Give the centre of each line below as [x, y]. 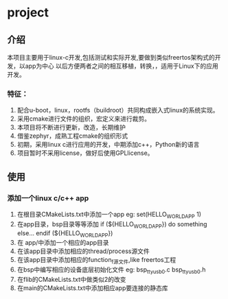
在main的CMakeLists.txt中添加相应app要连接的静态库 [92, 288]
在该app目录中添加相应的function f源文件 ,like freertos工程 [96, 261]
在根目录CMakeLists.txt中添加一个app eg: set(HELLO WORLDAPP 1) [109, 215]
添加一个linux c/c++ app [48, 198]
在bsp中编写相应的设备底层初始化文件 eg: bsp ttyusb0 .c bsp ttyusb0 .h [111, 270]
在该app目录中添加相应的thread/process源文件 [83, 251]
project [28, 13]
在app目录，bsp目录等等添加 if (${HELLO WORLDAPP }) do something [112, 225]
